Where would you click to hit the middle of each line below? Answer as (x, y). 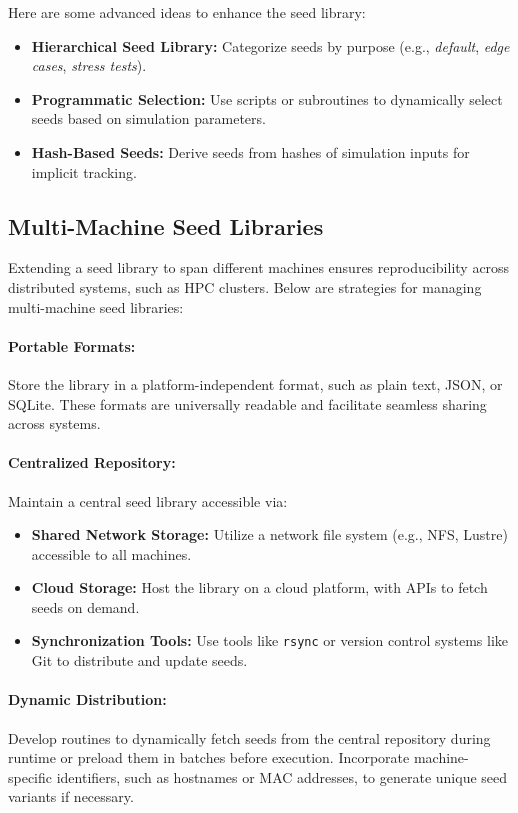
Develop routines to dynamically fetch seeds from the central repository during (249, 737)
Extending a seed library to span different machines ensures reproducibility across (259, 267)
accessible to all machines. (111, 553)
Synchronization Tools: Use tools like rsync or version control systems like (270, 640)
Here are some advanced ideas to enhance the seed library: (187, 12)
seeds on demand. (85, 606)
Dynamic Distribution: (87, 699)
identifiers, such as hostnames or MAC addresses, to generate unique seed (282, 776)
